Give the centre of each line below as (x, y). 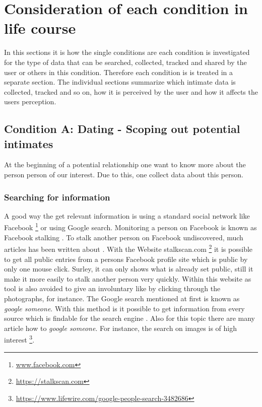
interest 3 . (19, 339)
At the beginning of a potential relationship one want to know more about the (125, 164)
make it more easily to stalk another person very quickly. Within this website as (128, 278)
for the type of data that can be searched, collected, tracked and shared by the (125, 62)
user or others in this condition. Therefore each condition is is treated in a (119, 72)
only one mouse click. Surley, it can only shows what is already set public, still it (129, 269)
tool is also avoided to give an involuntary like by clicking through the (112, 288)
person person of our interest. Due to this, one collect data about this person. (124, 175)
